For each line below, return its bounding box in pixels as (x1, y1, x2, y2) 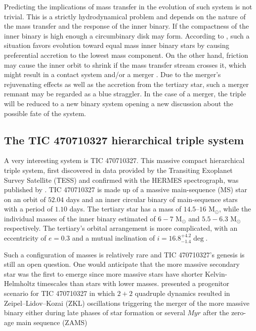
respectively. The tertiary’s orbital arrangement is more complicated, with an (4, 223, 238, 233)
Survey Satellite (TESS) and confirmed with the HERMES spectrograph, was (4, 174, 239, 185)
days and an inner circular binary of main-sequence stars (66, 194, 238, 204)
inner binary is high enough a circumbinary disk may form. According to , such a (4, 30, 250, 41)
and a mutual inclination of (72, 233, 155, 243)
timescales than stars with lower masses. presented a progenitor (37, 278, 229, 289)
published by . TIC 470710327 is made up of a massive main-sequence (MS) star (4, 184, 248, 195)
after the (203, 307, 229, 318)
